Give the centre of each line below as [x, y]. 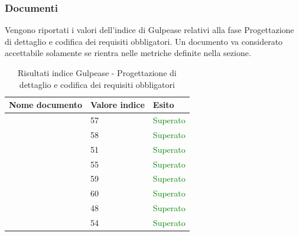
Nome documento [45, 105]
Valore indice [117, 105]
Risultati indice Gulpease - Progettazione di [97, 73]
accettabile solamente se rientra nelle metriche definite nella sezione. [128, 53]
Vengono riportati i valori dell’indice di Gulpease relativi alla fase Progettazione [149, 30]
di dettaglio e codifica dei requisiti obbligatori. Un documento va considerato [144, 41]
